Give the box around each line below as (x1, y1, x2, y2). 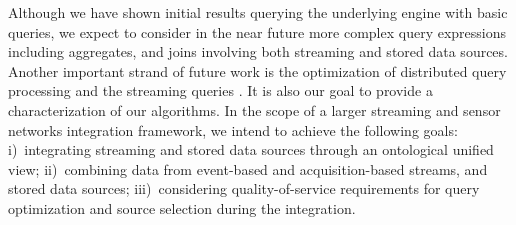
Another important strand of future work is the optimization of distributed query (8, 60, 507, 81)
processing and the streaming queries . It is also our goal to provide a (8, 80, 433, 101)
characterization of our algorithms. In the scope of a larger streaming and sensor (8, 99, 501, 120)
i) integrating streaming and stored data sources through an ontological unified (8, 139, 494, 160)
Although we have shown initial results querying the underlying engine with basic (8, 2, 508, 22)
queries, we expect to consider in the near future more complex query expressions (8, 21, 507, 42)
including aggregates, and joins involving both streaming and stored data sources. (8, 41, 508, 62)
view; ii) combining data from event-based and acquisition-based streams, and (8, 158, 488, 179)
